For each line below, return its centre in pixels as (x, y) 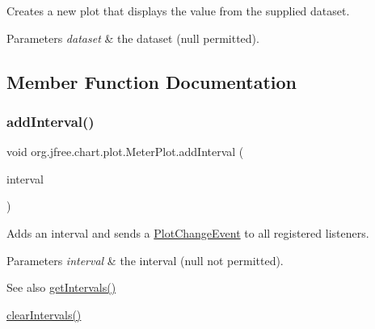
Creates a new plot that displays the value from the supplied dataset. (178, 11)
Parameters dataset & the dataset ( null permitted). (133, 38)
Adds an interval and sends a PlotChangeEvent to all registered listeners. (188, 232)
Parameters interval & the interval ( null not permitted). (145, 260)
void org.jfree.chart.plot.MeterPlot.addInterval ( (125, 152)
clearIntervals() (44, 314)
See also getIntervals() (61, 287)
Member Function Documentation (152, 81)
